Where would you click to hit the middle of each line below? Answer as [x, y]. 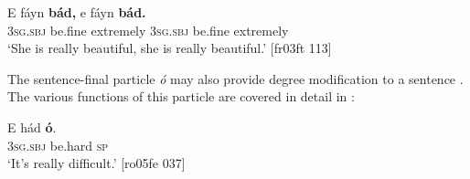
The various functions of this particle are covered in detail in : [181, 96]
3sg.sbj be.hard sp [58, 145]
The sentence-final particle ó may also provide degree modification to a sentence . [235, 78]
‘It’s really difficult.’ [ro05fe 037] [96, 163]
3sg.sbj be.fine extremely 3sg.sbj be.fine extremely [148, 30]
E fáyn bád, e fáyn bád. [77, 12]
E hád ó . [32, 126]
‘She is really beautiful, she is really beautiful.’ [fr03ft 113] [170, 48]
